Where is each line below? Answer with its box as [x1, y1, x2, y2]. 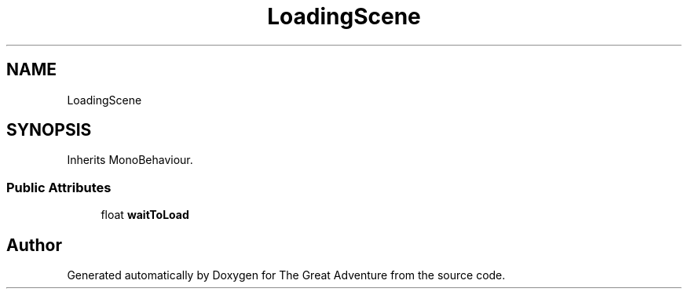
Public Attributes [6, 179, 112, 195]
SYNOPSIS [6, 120, 92, 140]
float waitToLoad [101, 208, 189, 222]
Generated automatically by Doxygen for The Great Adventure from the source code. [67, 268, 506, 282]
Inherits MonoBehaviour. [67, 153, 193, 167]
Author [6, 235, 62, 255]
